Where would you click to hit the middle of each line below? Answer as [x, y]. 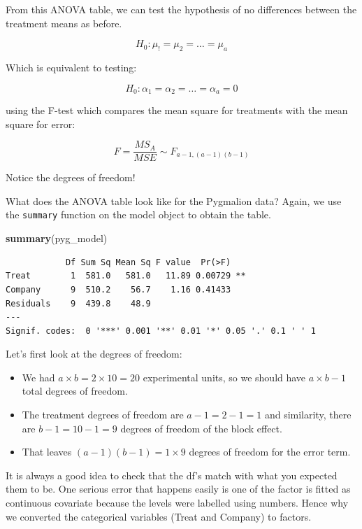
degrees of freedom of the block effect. [201, 428]
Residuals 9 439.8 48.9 [78, 303]
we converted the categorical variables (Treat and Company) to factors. [159, 516]
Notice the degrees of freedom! [71, 177]
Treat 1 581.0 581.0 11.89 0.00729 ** [126, 276]
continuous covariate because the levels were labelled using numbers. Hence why [177, 503]
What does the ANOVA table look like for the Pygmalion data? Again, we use [174, 200]
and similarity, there [308, 415]
